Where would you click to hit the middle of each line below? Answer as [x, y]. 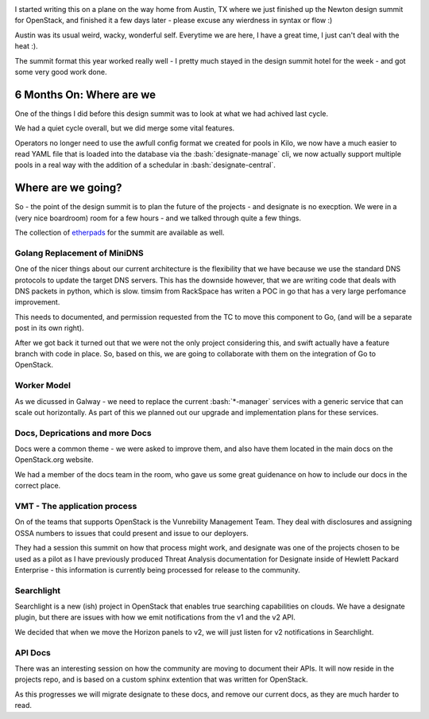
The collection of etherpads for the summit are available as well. [120, 233]
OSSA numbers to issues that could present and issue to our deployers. [132, 533]
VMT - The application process [76, 506]
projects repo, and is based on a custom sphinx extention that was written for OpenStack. [162, 679]
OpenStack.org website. [54, 460]
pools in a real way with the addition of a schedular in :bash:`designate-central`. [145, 165]
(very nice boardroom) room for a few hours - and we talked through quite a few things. [158, 218]
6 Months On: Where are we [85, 94]
